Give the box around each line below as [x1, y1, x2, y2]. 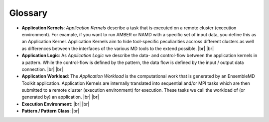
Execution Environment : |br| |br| [21, 101, 90, 107]
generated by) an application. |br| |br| [21, 94, 99, 100]
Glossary [9, 7, 48, 18]
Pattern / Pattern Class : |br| [21, 108, 80, 114]
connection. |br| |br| [21, 66, 63, 72]
